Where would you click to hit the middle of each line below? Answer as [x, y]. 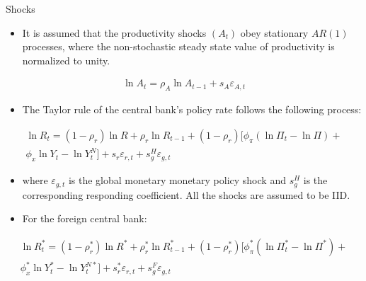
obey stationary [274, 32]
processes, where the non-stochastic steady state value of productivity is [178, 46]
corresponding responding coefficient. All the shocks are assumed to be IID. [186, 194]
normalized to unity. [66, 60]
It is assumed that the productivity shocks [114, 32]
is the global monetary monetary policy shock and [177, 180]
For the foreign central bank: [85, 218]
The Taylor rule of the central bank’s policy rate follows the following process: [192, 109]
